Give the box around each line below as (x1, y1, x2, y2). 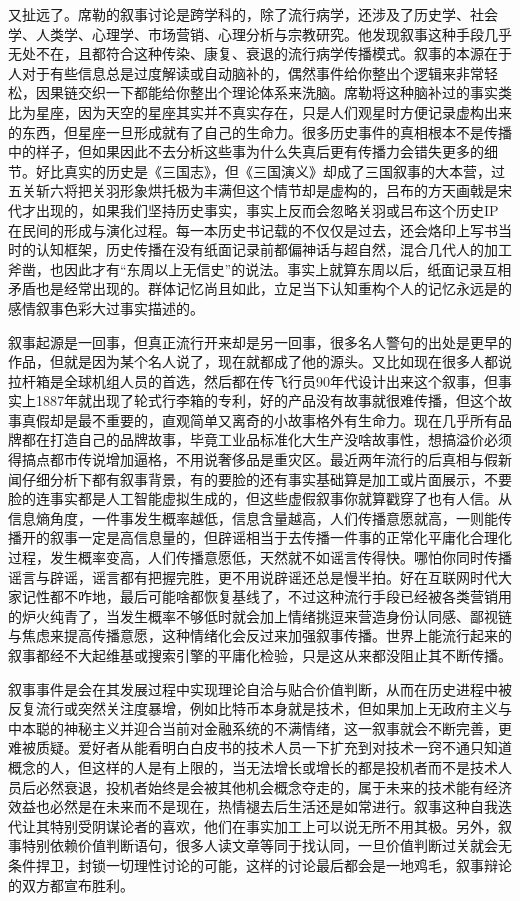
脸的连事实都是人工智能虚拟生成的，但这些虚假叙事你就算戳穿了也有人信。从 (8, 488, 512, 509)
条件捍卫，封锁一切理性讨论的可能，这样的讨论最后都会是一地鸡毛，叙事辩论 (8, 854, 512, 875)
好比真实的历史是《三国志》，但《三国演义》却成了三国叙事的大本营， (35, 160, 491, 181)
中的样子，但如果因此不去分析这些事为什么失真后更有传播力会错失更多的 (8, 141, 484, 162)
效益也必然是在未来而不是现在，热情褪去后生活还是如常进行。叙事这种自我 (8, 796, 498, 817)
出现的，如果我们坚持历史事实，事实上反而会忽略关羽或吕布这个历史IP (35, 199, 499, 220)
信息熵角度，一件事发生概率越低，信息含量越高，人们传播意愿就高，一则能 (8, 507, 498, 528)
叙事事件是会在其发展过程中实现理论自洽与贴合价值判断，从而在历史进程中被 (8, 678, 512, 699)
